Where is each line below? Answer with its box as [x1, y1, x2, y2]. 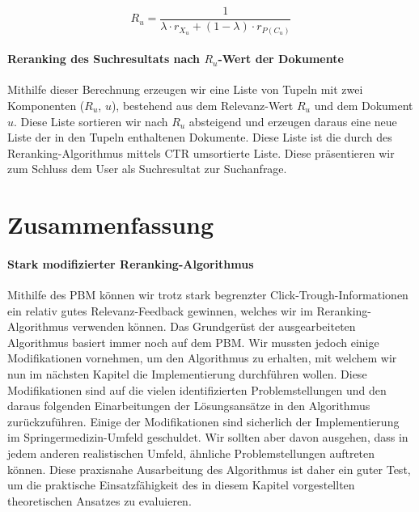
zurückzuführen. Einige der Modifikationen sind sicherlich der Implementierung [7, 413, 400, 429]
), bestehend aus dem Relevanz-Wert [111, 96, 294, 113]
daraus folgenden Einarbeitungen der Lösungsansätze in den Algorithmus [7, 397, 370, 414]
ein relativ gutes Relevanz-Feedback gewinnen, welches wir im [7, 302, 313, 319]
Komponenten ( [7, 96, 85, 113]
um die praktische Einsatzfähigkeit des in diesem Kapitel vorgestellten [7, 476, 355, 493]
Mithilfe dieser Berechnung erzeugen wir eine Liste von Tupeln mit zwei [7, 81, 363, 98]
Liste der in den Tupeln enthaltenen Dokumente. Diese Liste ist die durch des [7, 129, 392, 146]
